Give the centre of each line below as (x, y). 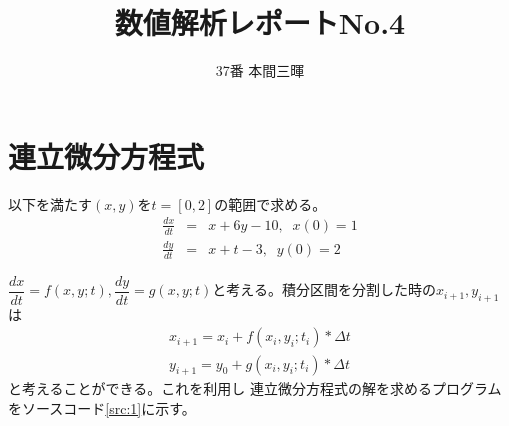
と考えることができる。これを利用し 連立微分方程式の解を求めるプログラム (255, 388)
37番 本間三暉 (260, 70)
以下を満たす (50, 203)
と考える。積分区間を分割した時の (324, 289)
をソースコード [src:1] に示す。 (102, 407)
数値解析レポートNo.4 (260, 22)
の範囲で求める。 (270, 203)
